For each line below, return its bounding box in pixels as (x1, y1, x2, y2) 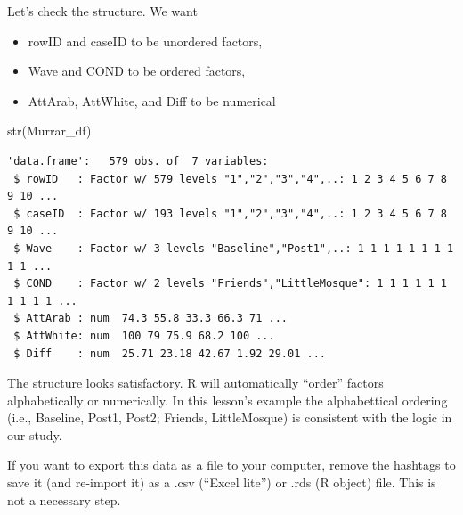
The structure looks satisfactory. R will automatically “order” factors (7, 373, 384, 392)
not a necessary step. (7, 490, 121, 509)
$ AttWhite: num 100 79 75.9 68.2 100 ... (13, 329, 275, 342)
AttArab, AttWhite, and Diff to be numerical (28, 91, 276, 110)
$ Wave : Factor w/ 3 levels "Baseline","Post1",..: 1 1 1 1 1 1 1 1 (13, 241, 454, 255)
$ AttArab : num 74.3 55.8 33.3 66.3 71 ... (13, 312, 288, 325)
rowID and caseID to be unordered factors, (28, 31, 263, 50)
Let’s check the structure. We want (7, 2, 198, 20)
